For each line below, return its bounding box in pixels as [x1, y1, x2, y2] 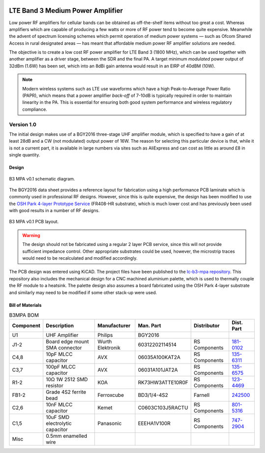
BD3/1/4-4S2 [137, 392, 168, 398]
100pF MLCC [46, 363, 76, 370]
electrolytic [46, 420, 72, 427]
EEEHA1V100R [137, 420, 171, 427]
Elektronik [97, 344, 121, 351]
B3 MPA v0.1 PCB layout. [9, 219, 59, 225]
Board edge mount [46, 338, 89, 345]
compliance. [22, 106, 48, 112]
